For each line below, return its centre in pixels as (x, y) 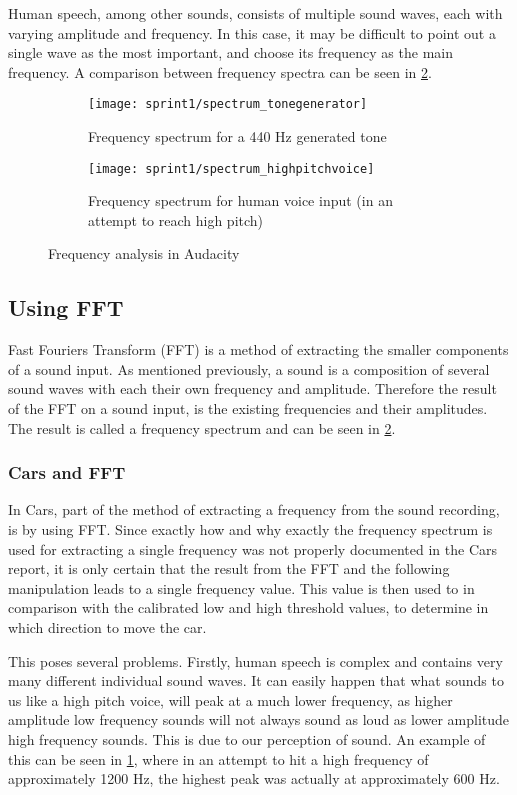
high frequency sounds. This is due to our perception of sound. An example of (247, 738)
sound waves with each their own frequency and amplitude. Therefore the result (252, 388)
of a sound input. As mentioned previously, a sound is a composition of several (249, 368)
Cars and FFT (67, 472)
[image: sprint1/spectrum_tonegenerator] (228, 104)
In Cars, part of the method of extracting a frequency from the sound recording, (254, 509)
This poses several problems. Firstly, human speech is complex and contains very (255, 660)
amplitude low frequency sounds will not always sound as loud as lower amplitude (259, 719)
